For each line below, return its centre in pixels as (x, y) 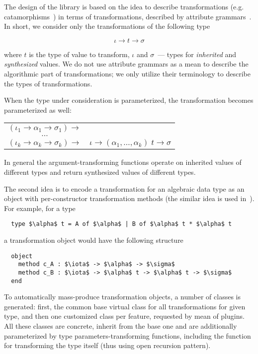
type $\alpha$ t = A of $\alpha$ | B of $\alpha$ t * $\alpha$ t (122, 224)
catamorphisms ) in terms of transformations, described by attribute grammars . (128, 16)
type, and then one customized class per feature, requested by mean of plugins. (124, 316)
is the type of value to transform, (79, 54)
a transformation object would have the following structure (94, 240)
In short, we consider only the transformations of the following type (107, 26)
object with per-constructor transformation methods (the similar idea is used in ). (129, 198)
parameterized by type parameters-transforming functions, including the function (128, 335)
